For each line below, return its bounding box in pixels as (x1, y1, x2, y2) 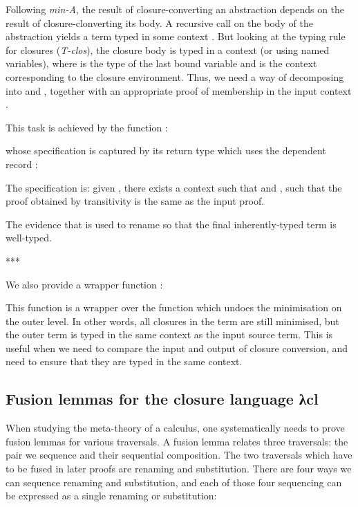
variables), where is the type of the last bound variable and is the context (6, 56, 317, 71)
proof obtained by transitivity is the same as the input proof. (6, 194, 265, 208)
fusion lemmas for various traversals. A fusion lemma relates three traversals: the (6, 434, 348, 448)
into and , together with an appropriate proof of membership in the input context (6, 83, 352, 98)
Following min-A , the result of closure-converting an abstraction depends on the (6, 2, 345, 16)
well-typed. (6, 230, 52, 245)
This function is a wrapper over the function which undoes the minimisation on (6, 300, 342, 315)
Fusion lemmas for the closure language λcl (6, 388, 319, 409)
